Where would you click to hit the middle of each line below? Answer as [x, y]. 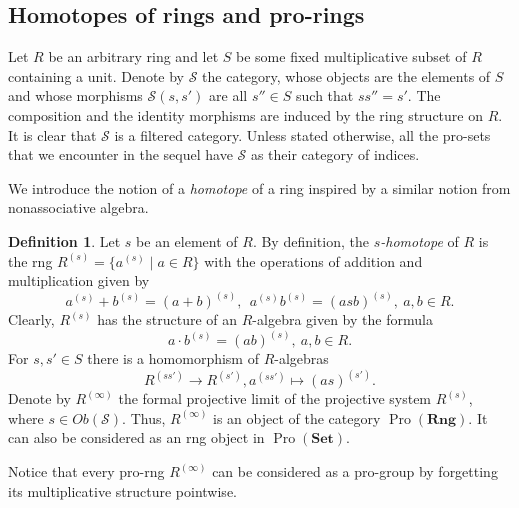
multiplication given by [79, 280]
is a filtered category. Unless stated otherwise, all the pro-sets [302, 134]
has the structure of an [167, 319]
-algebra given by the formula [342, 319]
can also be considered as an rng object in [136, 437]
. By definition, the [310, 240]
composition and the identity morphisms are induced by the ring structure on [245, 114]
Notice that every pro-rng [86, 471]
